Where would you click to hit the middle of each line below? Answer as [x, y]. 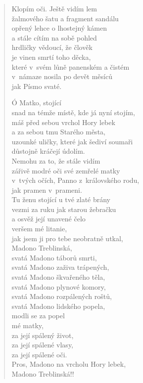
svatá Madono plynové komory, [59, 286]
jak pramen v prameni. [47, 190]
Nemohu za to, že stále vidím [56, 160]
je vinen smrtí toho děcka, [51, 57]
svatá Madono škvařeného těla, [58, 277]
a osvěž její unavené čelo [48, 219]
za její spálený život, [43, 335]
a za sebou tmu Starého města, [58, 132]
